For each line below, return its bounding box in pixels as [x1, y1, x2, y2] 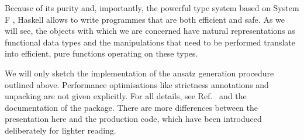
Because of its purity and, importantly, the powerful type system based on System [5, 2, 299, 13]
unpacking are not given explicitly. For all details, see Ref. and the [5, 90, 247, 102]
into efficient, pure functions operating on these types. [5, 47, 198, 60]
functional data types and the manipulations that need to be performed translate [5, 36, 296, 48]
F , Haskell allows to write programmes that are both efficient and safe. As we [5, 13, 285, 25]
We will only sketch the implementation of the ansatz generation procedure [5, 66, 274, 79]
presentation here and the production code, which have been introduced [5, 113, 262, 125]
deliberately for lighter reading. [5, 124, 116, 136]
